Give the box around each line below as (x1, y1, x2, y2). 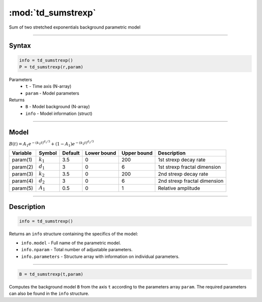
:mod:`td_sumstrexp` (9, 7, 97, 18)
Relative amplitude (158, 185, 200, 191)
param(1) (12, 157, 33, 163)
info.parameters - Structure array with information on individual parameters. (21, 254, 180, 259)
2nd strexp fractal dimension (158, 177, 224, 184)
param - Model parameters (25, 90, 80, 96)
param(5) (12, 185, 33, 191)
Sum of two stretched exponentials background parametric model (9, 24, 141, 30)
